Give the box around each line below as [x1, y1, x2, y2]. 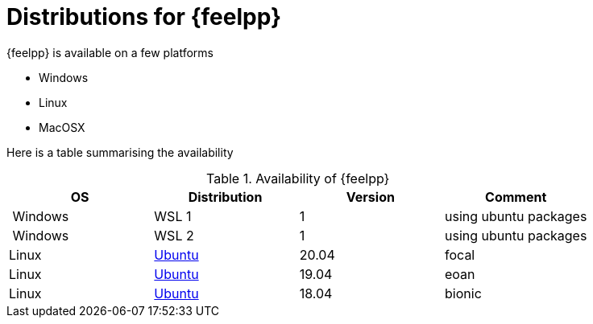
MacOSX [39, 120, 85, 134]
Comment [485, 188, 547, 205]
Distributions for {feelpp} [6, 3, 282, 31]
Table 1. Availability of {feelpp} [206, 170, 390, 187]
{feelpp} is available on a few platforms [6, 45, 214, 59]
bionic [445, 285, 482, 301]
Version [346, 188, 395, 205]
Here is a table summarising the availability [6, 145, 234, 159]
